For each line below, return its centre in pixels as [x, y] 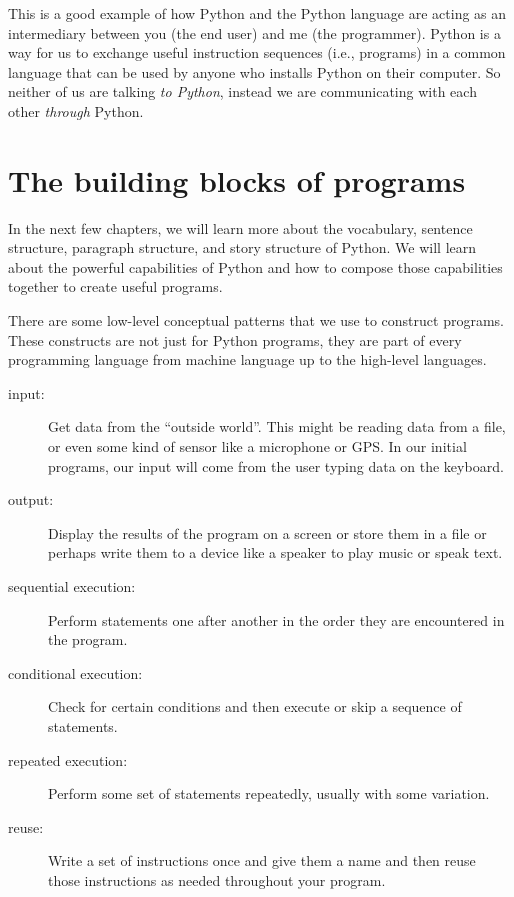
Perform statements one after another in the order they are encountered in [276, 619]
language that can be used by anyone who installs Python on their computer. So [254, 71]
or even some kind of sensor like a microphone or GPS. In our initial [257, 446]
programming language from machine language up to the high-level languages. [247, 359]
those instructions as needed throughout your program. [217, 879]
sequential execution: [72, 586]
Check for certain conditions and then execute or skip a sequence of [255, 706]
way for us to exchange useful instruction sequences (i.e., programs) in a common [257, 52]
